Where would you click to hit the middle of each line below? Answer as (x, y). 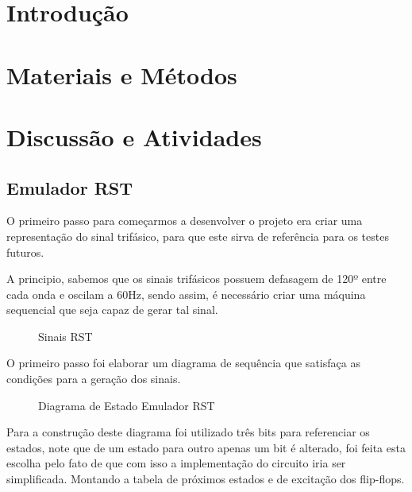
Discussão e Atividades (134, 136)
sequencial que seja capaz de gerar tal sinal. (112, 310)
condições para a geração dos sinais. (94, 379)
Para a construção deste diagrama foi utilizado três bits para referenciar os (188, 432)
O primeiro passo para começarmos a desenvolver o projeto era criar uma (185, 221)
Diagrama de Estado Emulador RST (127, 405)
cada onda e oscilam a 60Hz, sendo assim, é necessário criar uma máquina (186, 294)
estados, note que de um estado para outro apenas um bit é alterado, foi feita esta (206, 447)
